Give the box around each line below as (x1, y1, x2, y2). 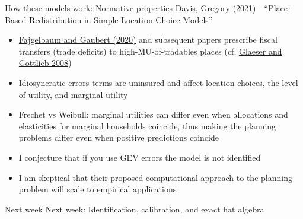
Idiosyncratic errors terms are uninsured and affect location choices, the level (18, 76, 298, 88)
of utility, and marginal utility (18, 88, 128, 100)
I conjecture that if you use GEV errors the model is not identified (18, 151, 261, 163)
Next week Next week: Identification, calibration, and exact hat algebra (5, 202, 264, 215)
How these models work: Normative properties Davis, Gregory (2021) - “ (5, 2, 269, 14)
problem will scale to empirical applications (18, 183, 177, 195)
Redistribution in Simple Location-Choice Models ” (29, 13, 213, 26)
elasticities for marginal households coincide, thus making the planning (18, 119, 276, 132)
